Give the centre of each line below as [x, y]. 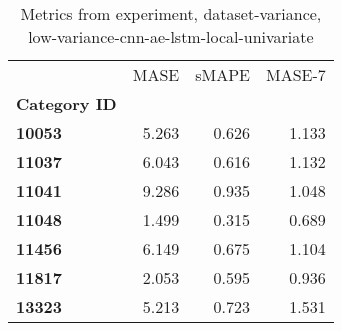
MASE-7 [296, 74]
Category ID [66, 103]
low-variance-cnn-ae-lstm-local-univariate [171, 36]
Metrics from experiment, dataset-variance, [171, 13]
